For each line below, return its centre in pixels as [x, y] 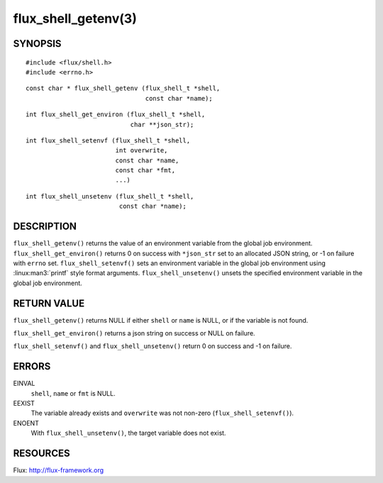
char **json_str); [162, 124]
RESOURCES [41, 454]
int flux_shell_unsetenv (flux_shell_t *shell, [110, 196]
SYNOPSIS [37, 44]
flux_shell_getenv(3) [75, 18]
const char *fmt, [145, 171]
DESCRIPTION [45, 227]
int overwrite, [141, 150]
